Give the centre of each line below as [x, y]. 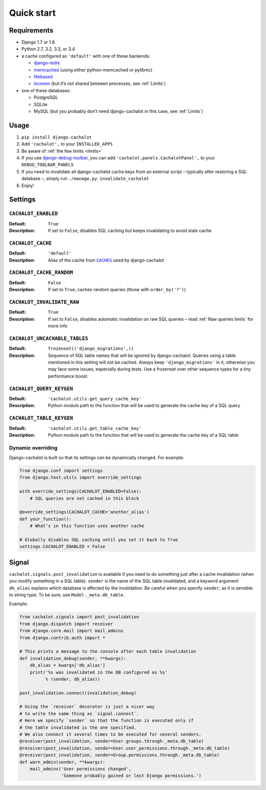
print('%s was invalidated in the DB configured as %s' [99, 672]
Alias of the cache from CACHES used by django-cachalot [106, 260]
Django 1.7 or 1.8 [38, 42]
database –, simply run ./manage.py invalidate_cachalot [85, 179]
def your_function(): [46, 519]
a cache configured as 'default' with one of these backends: [86, 56]
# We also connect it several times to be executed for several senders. [110, 734]
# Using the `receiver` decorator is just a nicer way [87, 707]
